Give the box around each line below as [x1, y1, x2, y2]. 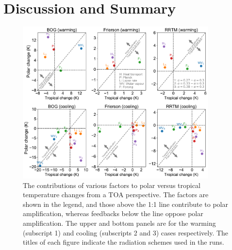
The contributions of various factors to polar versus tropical [23, 180, 200, 190]
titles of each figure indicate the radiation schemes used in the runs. [23, 237, 224, 247]
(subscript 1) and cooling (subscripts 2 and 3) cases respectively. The [23, 227, 229, 237]
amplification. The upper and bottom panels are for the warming [23, 218, 216, 228]
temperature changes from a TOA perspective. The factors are [23, 189, 209, 200]
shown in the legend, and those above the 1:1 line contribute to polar [23, 199, 228, 209]
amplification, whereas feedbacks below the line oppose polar [23, 208, 203, 219]
